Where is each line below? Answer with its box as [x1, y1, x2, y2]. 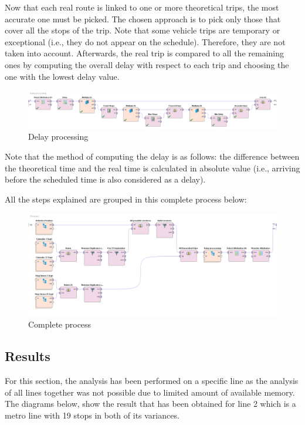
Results [5, 347, 50, 365]
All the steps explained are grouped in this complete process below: [5, 193, 247, 205]
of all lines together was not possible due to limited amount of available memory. [5, 386, 295, 398]
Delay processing [28, 130, 89, 143]
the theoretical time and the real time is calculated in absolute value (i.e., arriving [5, 161, 300, 174]
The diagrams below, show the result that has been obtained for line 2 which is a [5, 397, 296, 410]
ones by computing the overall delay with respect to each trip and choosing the [5, 58, 289, 70]
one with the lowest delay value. [5, 70, 120, 82]
